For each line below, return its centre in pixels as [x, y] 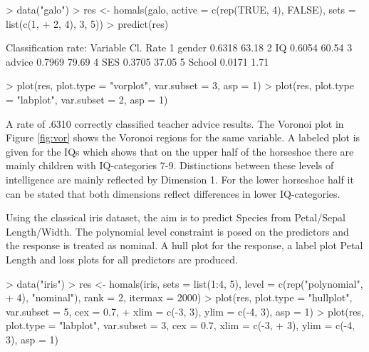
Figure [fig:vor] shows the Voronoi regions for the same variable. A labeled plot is [183, 137]
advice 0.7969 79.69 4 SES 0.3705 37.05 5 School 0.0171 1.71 [137, 61]
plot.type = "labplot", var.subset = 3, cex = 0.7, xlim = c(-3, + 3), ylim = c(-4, [181, 325]
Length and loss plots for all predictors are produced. [122, 259]
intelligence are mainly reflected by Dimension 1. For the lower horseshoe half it [180, 179]
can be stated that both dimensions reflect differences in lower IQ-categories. [173, 193]
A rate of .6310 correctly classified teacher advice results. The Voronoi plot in [175, 123]
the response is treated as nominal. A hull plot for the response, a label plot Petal [184, 245]
